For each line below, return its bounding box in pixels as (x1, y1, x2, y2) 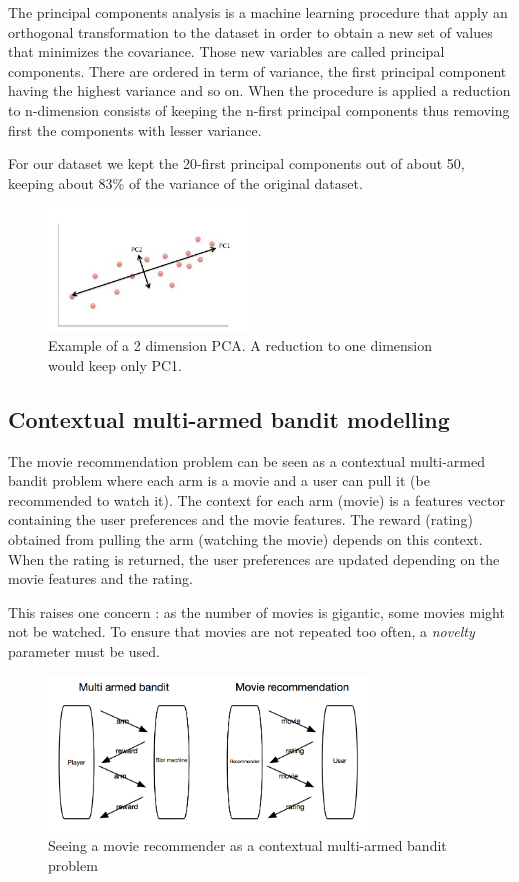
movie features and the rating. (8, 568, 193, 589)
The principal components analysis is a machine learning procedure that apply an (8, 2, 508, 22)
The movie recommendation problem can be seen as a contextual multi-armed (8, 450, 485, 471)
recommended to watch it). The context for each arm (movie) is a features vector (8, 489, 505, 510)
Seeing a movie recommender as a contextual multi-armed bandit (48, 835, 447, 856)
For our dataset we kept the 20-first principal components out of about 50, (8, 153, 465, 174)
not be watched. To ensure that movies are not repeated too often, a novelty (8, 621, 475, 642)
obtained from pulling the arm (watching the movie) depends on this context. (8, 528, 483, 549)
